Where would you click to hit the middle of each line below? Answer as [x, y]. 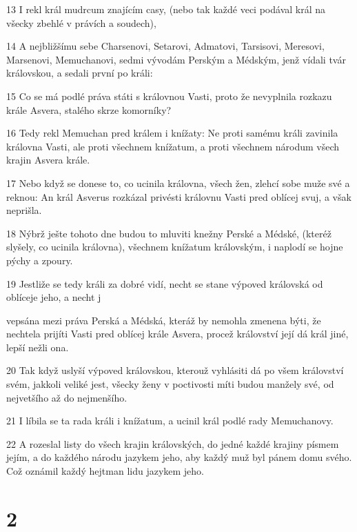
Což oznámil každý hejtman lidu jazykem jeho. [105, 471]
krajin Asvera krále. [48, 160]
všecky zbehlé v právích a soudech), [81, 22]
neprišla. [24, 210]
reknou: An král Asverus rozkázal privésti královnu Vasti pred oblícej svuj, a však [179, 196]
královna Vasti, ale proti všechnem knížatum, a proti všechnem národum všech [173, 146]
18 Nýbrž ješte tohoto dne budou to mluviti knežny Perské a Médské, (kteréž [169, 233]
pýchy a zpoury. [40, 260]
